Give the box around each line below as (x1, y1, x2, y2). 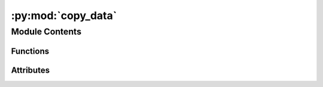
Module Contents (11, 26, 82, 37)
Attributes (11, 65, 50, 75)
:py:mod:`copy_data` (11, 9, 117, 22)
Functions (11, 46, 50, 56)
